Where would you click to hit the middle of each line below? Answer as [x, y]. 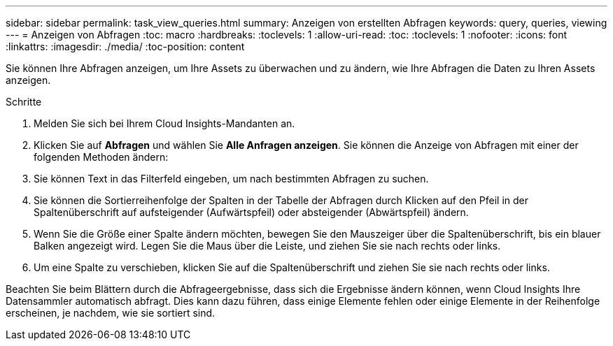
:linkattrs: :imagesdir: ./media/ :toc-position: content [125, 46]
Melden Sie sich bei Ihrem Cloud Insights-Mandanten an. [164, 123]
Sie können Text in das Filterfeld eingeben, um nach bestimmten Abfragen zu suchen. [231, 179]
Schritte [24, 102]
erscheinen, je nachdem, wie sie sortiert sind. [111, 313]
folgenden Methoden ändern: [101, 157]
